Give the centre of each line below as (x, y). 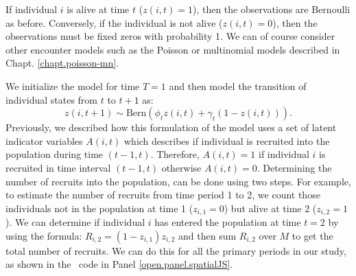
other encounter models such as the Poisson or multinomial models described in (173, 49)
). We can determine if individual (75, 222)
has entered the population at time (228, 222)
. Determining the (294, 167)
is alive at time (98, 9)
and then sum (207, 235)
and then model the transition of (238, 85)
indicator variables (44, 140)
